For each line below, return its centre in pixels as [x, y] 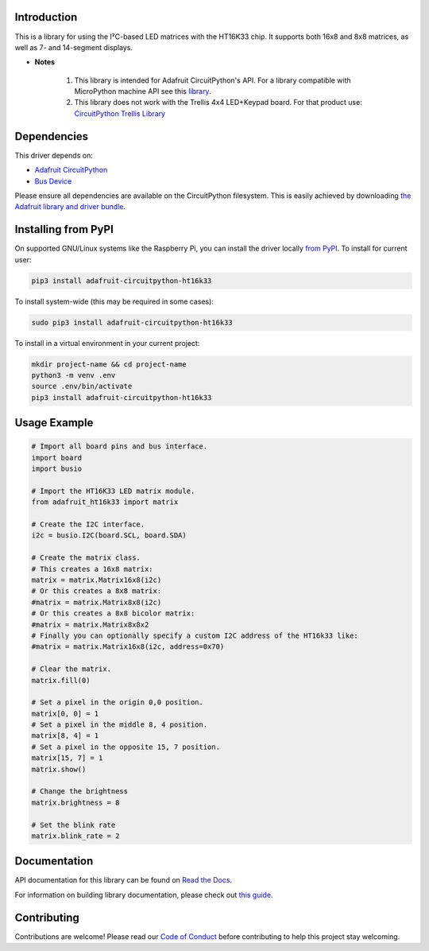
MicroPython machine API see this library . [143, 91]
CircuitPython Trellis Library [120, 113]
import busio [57, 469]
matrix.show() [59, 769]
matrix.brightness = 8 [75, 802]
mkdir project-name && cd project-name [109, 364]
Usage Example [54, 423]
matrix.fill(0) [61, 680]
